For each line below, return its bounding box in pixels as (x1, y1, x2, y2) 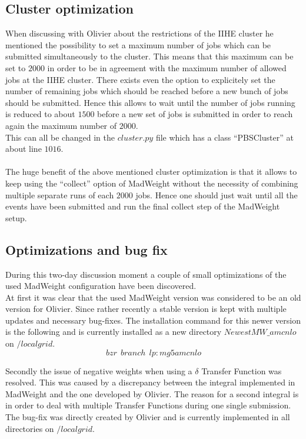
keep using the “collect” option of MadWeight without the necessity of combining (5, 177, 298, 189)
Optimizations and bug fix (5, 240, 168, 258)
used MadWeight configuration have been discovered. (5, 280, 197, 292)
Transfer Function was (201, 364, 282, 377)
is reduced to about (5, 108, 75, 120)
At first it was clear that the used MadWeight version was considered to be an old (5, 291, 301, 303)
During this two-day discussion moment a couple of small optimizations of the (5, 268, 287, 280)
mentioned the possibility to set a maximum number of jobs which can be (5, 38, 271, 51)
